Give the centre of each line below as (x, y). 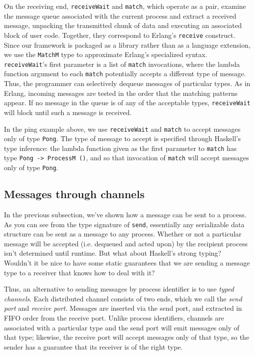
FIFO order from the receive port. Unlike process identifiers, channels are (114, 317)
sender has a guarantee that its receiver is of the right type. (93, 346)
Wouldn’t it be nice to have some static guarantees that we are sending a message (127, 263)
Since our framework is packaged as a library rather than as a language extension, (127, 44)
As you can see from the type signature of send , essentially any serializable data (124, 224)
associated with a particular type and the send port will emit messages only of (122, 327)
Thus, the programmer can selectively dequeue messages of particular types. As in (127, 83)
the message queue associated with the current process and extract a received (120, 15)
